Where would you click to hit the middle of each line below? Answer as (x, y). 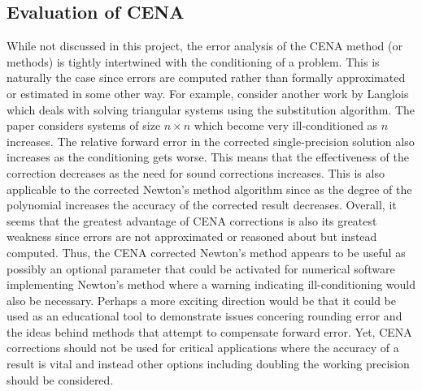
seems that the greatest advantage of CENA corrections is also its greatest (192, 220)
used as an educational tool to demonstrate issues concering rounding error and (204, 316)
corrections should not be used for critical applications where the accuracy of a (203, 348)
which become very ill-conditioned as (286, 125)
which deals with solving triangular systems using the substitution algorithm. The (211, 109)
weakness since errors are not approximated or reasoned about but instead (192, 236)
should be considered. (60, 379)
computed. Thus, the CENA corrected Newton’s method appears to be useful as (206, 252)
